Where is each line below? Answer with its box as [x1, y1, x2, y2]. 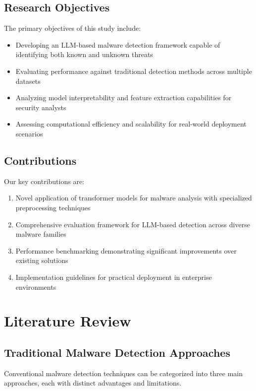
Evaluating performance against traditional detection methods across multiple [15, 65, 252, 76]
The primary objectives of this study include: [4, 23, 141, 33]
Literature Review [4, 311, 131, 331]
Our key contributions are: [4, 176, 84, 186]
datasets [15, 75, 41, 86]
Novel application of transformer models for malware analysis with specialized [15, 193, 252, 203]
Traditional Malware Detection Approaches [4, 344, 230, 360]
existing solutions [15, 255, 68, 265]
